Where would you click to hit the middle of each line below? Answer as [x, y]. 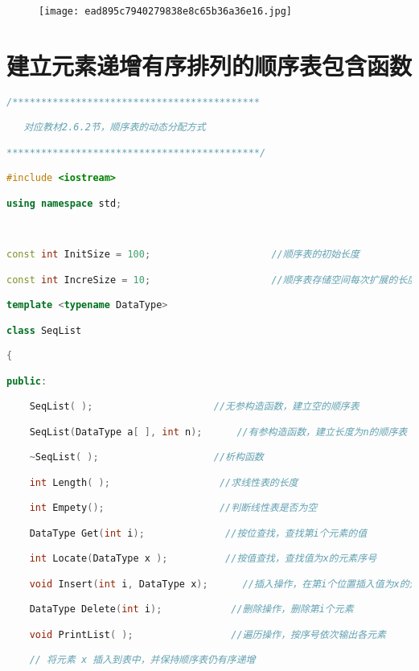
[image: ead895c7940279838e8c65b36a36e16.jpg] [165, 11]
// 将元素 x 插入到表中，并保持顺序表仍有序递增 [142, 660]
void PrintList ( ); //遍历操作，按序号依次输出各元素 [207, 634]
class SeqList [44, 330]
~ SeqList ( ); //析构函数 [146, 457]
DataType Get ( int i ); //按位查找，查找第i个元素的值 [198, 533]
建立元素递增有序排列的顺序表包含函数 [209, 65]
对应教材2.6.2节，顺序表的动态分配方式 [115, 128]
